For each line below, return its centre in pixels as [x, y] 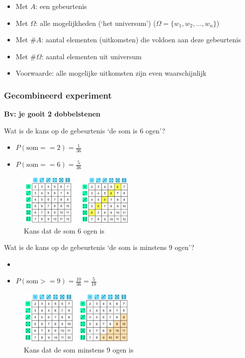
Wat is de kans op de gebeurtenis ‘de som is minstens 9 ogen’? [99, 247]
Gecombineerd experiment [58, 95]
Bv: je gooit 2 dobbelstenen [52, 114]
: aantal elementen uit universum [92, 56]
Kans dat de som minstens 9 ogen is [79, 349]
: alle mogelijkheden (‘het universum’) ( [96, 23]
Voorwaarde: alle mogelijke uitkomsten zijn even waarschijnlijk [111, 73]
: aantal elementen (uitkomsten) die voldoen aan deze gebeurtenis [141, 40]
